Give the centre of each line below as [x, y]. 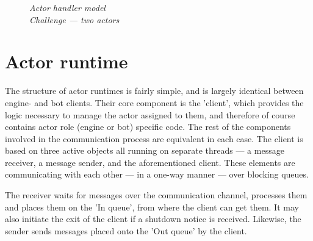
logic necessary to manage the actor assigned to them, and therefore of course [150, 114]
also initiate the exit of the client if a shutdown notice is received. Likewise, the [153, 219]
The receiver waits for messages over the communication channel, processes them [156, 195]
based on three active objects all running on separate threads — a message [145, 150]
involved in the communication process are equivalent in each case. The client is [154, 138]
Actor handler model [67, 7]
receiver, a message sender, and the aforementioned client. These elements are [150, 162]
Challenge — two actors [74, 19]
